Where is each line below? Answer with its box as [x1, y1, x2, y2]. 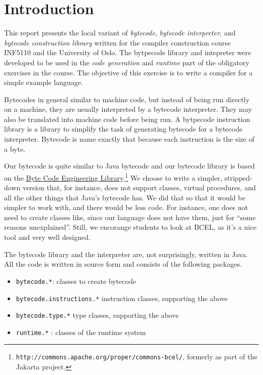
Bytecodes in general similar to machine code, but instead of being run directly [4, 94, 250, 104]
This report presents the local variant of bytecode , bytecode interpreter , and [4, 27, 236, 38]
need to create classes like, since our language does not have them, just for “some [4, 212, 256, 222]
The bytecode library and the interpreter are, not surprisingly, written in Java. [4, 248, 248, 259]
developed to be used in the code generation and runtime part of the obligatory [4, 57, 249, 67]
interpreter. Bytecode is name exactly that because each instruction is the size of [4, 134, 254, 144]
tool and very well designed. [4, 232, 91, 242]
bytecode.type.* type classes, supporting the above [16, 310, 179, 320]
